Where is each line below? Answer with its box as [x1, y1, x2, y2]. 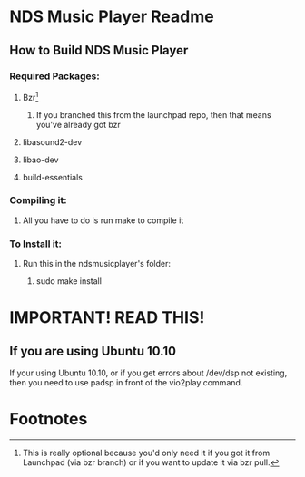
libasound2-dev [22, 136, 83, 147]
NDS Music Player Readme [9, 6, 215, 27]
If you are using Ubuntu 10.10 [9, 343, 177, 359]
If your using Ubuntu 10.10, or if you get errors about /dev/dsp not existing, [9, 367, 288, 378]
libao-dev [22, 154, 59, 165]
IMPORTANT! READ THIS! [9, 307, 205, 328]
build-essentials [22, 171, 84, 182]
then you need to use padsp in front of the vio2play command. [9, 377, 243, 388]
